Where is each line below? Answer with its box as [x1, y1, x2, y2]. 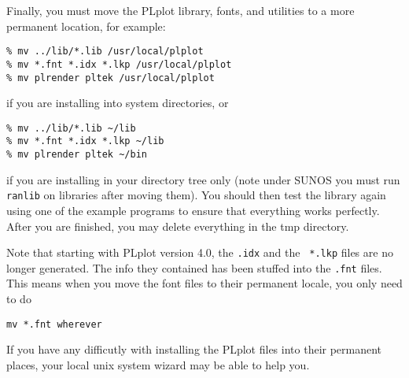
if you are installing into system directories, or [6, 94, 229, 111]
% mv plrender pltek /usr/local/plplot [6, 72, 215, 83]
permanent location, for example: [6, 17, 166, 34]
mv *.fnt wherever [6, 318, 102, 330]
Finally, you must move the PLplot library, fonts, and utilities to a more [6, 2, 355, 18]
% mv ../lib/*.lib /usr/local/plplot [6, 46, 204, 57]
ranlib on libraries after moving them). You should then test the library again [6, 187, 386, 203]
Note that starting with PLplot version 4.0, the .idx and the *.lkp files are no [6, 244, 393, 261]
